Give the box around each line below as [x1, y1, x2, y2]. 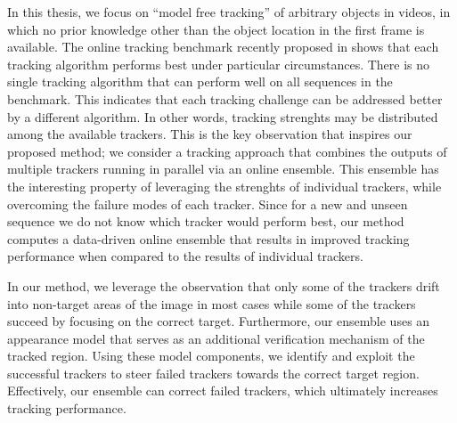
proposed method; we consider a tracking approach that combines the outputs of [7, 142, 447, 160]
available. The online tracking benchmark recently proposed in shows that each [7, 37, 439, 56]
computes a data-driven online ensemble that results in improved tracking [7, 229, 410, 248]
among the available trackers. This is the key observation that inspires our [7, 125, 412, 143]
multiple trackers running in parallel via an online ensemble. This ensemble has [7, 159, 439, 178]
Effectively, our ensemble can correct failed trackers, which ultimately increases [7, 381, 438, 400]
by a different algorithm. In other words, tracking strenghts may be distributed [7, 107, 438, 126]
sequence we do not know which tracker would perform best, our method [7, 212, 404, 231]
